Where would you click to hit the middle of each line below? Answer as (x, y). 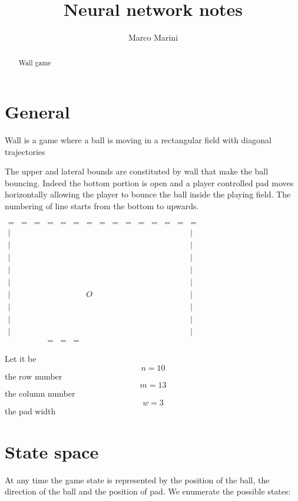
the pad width (30, 411)
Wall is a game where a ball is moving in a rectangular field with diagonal (138, 140)
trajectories (25, 151)
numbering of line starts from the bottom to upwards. (102, 206)
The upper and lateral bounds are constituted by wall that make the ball (137, 171)
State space (52, 451)
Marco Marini (153, 37)
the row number (34, 376)
